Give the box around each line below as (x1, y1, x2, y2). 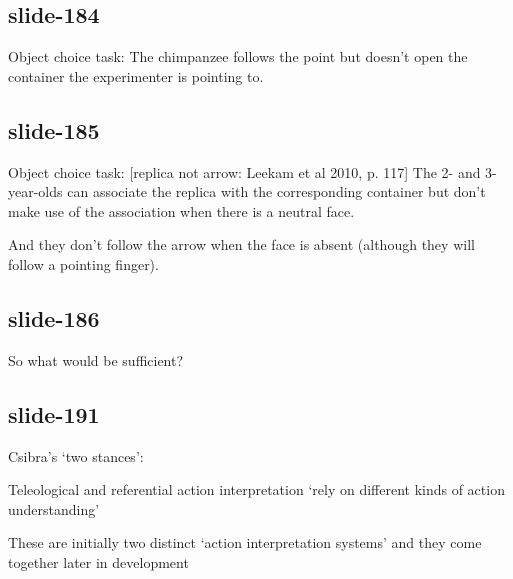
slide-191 (8, 398, 100, 429)
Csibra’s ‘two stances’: (8, 445, 144, 466)
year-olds (8, 181, 63, 202)
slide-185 (8, 114, 100, 145)
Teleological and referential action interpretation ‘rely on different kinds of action (8, 479, 505, 500)
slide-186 (8, 302, 100, 333)
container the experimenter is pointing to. (8, 65, 264, 86)
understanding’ (8, 498, 100, 519)
